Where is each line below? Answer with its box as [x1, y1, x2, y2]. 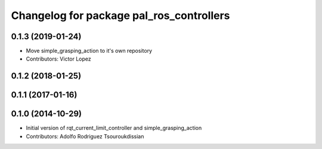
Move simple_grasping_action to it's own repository [26, 47, 152, 55]
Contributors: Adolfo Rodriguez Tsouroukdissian [26, 132, 144, 140]
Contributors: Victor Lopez [26, 55, 92, 62]
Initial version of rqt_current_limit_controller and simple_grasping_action [26, 125, 202, 132]
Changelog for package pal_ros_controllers [11, 9, 230, 22]
